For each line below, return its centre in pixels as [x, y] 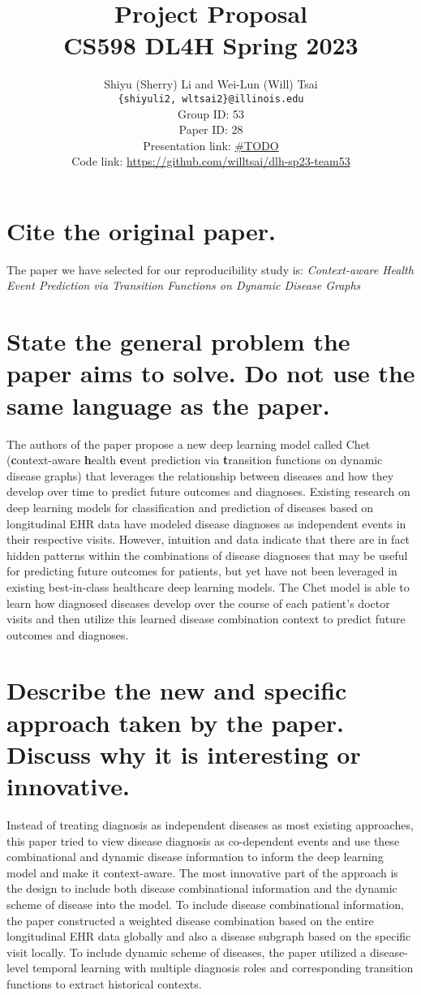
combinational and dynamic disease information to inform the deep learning [195, 857]
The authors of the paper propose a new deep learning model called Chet [189, 444]
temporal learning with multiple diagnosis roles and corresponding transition [223, 968]
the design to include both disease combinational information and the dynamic [202, 888]
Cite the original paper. [141, 230]
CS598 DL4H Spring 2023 [211, 45]
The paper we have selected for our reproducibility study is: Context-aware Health [210, 269]
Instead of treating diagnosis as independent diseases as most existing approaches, [210, 824]
